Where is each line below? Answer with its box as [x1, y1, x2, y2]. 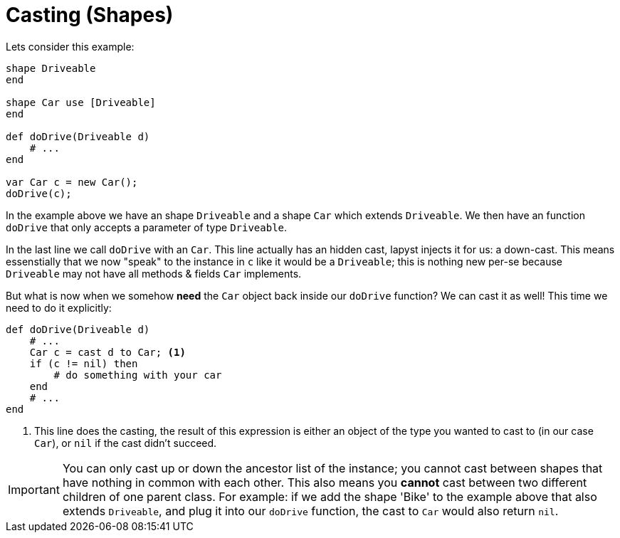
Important [8, 482, 60, 497]
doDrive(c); [6, 187, 72, 199]
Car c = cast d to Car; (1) [29, 346, 186, 358]
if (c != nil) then [29, 357, 138, 369]
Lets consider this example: [6, 40, 135, 53]
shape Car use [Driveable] [6, 96, 156, 108]
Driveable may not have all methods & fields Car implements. [6, 267, 302, 280]
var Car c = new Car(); [6, 176, 138, 188]
